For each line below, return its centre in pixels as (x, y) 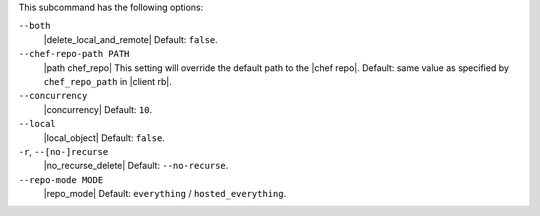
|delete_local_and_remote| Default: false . (131, 39)
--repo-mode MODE (61, 179)
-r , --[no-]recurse (63, 151)
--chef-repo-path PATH (74, 54)
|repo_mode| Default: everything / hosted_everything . (165, 194)
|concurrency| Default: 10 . (98, 109)
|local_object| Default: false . (104, 137)
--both (34, 26)
